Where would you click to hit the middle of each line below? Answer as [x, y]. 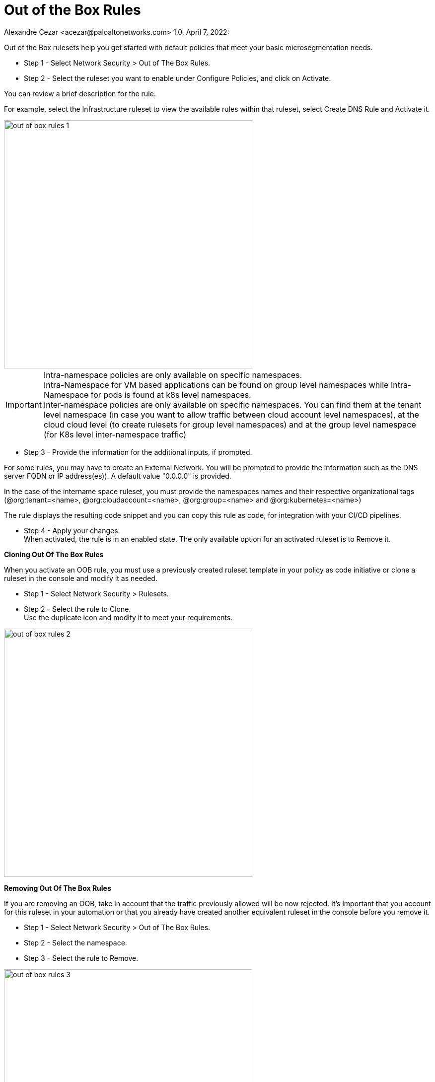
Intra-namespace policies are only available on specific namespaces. [173, 375]
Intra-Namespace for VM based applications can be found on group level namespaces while [216, 385]
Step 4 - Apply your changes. [72, 530]
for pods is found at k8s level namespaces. [171, 395]
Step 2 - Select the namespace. [75, 942]
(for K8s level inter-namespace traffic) [115, 434]
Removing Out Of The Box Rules [58, 888]
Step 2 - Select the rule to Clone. [77, 609]
